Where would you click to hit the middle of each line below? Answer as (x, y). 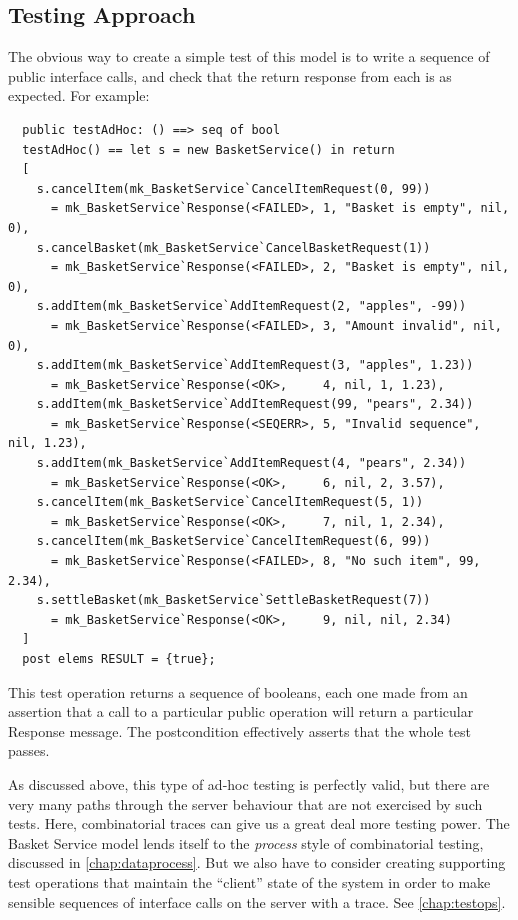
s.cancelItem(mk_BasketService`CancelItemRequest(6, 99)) (233, 541)
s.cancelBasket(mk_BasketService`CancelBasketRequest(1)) (233, 247)
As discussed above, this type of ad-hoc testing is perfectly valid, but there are (249, 783)
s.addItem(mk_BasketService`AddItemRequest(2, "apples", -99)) (251, 306)
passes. (29, 750)
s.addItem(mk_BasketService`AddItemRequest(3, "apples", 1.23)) (255, 365)
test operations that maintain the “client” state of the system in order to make (249, 881)
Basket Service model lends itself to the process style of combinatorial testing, (246, 842)
